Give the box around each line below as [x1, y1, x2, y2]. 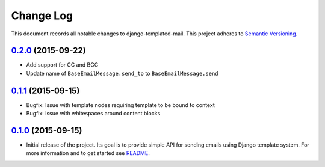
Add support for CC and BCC [26, 61, 99, 68]
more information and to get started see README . [26, 150, 150, 157]
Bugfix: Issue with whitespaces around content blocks [26, 110, 161, 117]
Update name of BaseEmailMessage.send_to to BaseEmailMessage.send [26, 70, 219, 77]
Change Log [11, 9, 73, 22]
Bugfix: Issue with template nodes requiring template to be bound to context [26, 101, 215, 108]
